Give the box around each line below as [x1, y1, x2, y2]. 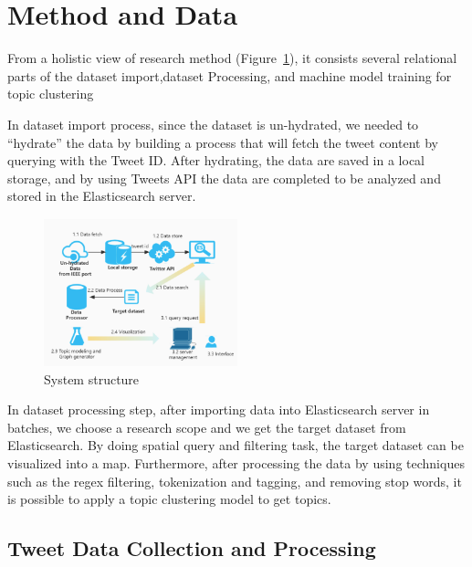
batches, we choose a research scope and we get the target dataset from [7, 417, 406, 436]
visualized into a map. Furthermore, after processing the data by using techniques [7, 454, 465, 473]
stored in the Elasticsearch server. [7, 186, 196, 205]
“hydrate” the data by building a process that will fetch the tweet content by [7, 132, 438, 152]
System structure [44, 369, 140, 388]
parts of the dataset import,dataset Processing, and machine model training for [7, 66, 452, 85]
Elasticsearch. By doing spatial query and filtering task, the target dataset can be [7, 436, 464, 455]
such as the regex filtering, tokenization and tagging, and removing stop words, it [7, 471, 462, 490]
